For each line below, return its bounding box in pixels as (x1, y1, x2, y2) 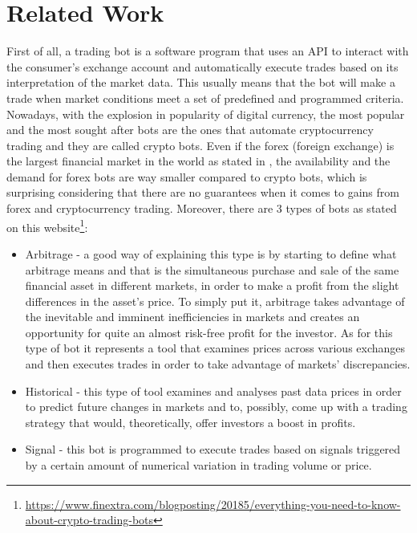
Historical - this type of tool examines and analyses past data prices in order (25, 382, 402, 399)
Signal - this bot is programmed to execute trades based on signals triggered (25, 441, 401, 458)
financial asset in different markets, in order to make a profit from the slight (25, 277, 399, 294)
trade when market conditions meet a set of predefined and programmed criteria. (6, 89, 404, 106)
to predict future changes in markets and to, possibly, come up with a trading (25, 398, 407, 415)
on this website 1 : (6, 216, 88, 235)
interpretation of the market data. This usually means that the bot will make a (6, 74, 395, 91)
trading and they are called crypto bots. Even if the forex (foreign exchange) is (6, 136, 395, 153)
